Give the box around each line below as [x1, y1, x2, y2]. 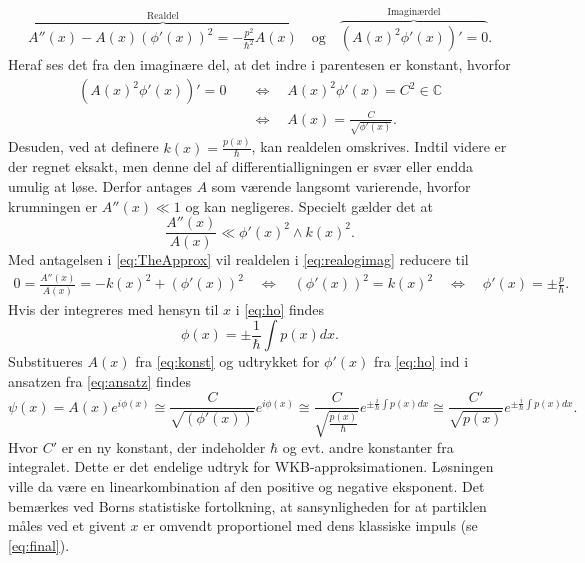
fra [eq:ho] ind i [373, 351, 469, 372]
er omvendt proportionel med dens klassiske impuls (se [143, 515, 478, 536]
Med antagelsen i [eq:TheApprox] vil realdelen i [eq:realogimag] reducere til [8, 249, 469, 270]
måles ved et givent [8, 515, 126, 536]
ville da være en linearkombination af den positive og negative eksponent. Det [8, 476, 485, 497]
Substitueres [8, 351, 83, 372]
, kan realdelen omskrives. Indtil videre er [251, 136, 507, 157]
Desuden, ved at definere [8, 136, 159, 157]
